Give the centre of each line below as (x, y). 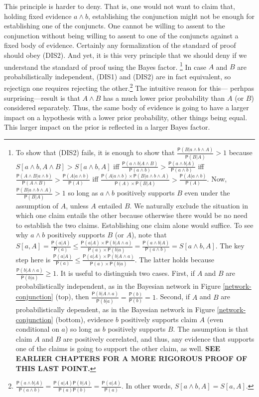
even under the (207, 193)
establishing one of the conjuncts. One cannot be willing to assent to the (115, 26)
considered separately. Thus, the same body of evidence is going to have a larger (127, 107)
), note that (149, 235)
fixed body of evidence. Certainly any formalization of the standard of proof (120, 45)
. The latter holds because (174, 259)
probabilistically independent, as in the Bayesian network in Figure (118, 286)
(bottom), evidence (84, 319)
